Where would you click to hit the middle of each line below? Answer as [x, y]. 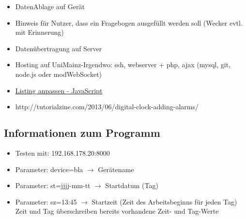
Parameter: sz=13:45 [46, 201]
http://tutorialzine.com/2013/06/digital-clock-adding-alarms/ [107, 107]
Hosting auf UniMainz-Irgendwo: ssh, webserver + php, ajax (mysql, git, [123, 65]
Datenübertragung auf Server [59, 48]
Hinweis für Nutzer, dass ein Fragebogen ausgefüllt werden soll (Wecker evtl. [129, 22]
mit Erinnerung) [39, 32]
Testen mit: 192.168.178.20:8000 [62, 153]
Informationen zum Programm [82, 133]
